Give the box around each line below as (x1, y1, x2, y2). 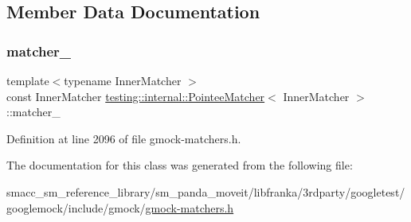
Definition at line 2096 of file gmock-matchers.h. (6, 130, 241, 146)
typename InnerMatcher (64, 72, 182, 88)
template (6, 72, 49, 88)
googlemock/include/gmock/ (6, 199, 146, 216)
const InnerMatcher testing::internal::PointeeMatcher (6, 88, 265, 104)
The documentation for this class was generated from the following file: (6, 157, 353, 173)
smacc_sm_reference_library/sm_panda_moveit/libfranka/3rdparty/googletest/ (6, 183, 405, 200)
